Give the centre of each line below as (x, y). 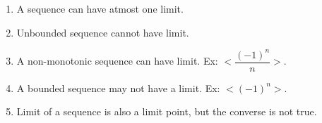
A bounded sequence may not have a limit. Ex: (118, 88)
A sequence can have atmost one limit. (100, 8)
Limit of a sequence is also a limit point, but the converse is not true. (167, 111)
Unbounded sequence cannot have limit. (103, 32)
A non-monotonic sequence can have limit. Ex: (117, 61)
